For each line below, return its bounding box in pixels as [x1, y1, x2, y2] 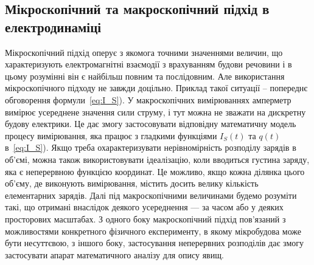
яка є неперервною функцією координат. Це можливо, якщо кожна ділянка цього [5, 165, 305, 177]
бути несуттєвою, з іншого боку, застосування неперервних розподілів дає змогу [5, 236, 304, 249]
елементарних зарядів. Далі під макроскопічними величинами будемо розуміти [5, 188, 297, 201]
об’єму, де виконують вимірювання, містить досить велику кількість [5, 177, 259, 190]
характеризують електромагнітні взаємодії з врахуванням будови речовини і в [5, 58, 292, 71]
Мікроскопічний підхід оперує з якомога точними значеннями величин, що [5, 46, 283, 58]
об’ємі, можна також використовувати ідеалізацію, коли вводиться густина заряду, [5, 153, 310, 165]
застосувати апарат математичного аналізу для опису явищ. [5, 248, 224, 261]
